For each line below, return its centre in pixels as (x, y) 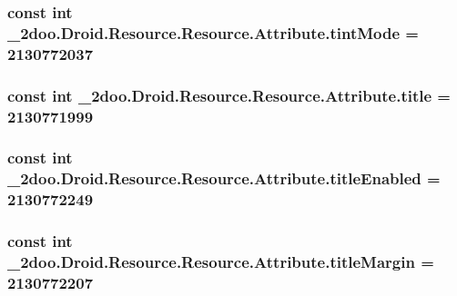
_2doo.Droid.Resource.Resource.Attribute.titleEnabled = (224, 178)
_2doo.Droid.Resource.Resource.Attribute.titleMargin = (221, 261)
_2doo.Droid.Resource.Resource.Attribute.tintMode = (213, 32)
